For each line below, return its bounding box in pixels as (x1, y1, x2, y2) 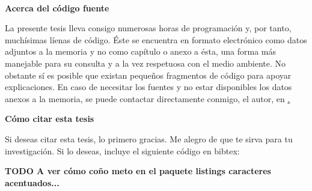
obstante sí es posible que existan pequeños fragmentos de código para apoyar (5, 68, 292, 81)
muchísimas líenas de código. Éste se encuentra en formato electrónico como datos (5, 33, 307, 46)
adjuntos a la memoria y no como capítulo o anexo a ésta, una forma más (5, 45, 276, 58)
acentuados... (5, 176, 60, 189)
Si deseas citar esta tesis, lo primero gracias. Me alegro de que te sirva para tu (5, 132, 293, 145)
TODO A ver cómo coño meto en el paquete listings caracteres (5, 165, 271, 177)
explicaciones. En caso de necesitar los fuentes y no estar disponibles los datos (5, 80, 292, 93)
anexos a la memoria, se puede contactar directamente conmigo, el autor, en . (5, 92, 290, 105)
